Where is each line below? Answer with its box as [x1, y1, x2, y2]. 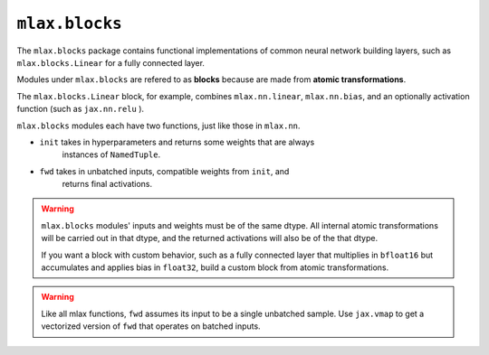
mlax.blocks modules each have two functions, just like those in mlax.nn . [16, 120, 301, 131]
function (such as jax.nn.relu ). [16, 104, 145, 115]
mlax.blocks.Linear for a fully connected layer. [16, 57, 206, 68]
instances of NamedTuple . [62, 149, 161, 160]
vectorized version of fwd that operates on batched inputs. [41, 321, 262, 332]
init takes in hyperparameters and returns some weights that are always [39, 136, 315, 147]
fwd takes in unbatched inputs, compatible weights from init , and [39, 165, 290, 176]
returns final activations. [62, 179, 153, 190]
